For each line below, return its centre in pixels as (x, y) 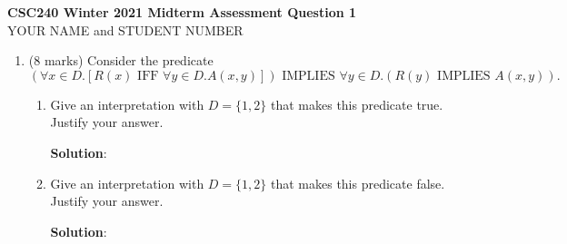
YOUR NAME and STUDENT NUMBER (125, 29)
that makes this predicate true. (357, 104)
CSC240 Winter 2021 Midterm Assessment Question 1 (182, 12)
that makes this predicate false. (358, 183)
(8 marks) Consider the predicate (121, 60)
